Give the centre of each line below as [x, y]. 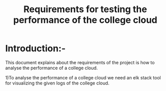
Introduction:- [36, 49]
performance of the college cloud [85, 20]
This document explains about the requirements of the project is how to [80, 62]
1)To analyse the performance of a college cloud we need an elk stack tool [83, 77]
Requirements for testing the [85, 9]
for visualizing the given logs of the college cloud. [57, 83]
